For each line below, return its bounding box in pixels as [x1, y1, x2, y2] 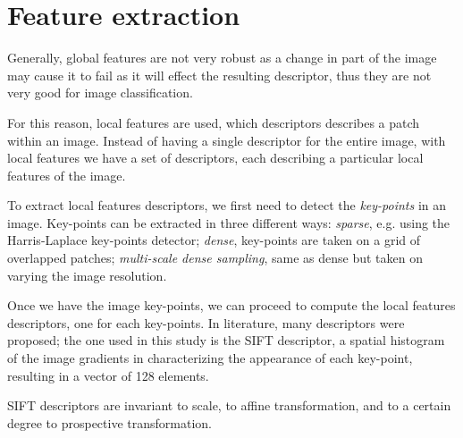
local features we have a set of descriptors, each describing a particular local [7, 148, 424, 167]
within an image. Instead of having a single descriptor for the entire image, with [7, 131, 446, 149]
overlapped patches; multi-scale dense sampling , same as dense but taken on [7, 248, 423, 267]
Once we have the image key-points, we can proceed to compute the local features [7, 296, 456, 315]
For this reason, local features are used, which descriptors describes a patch [7, 113, 420, 131]
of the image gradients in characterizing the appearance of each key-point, [7, 349, 413, 367]
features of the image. [7, 165, 126, 184]
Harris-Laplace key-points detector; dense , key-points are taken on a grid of [7, 231, 421, 249]
